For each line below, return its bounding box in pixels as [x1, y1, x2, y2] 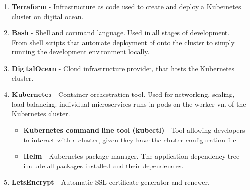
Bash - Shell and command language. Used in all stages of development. [11, 27, 230, 38]
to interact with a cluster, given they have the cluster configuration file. [23, 134, 238, 144]
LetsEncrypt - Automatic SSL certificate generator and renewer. [11, 177, 210, 187]
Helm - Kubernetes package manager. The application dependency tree [23, 151, 240, 161]
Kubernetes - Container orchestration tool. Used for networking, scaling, [11, 89, 235, 99]
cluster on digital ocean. [11, 11, 84, 21]
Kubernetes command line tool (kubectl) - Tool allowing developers [23, 124, 245, 135]
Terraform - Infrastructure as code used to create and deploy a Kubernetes [11, 1, 241, 11]
